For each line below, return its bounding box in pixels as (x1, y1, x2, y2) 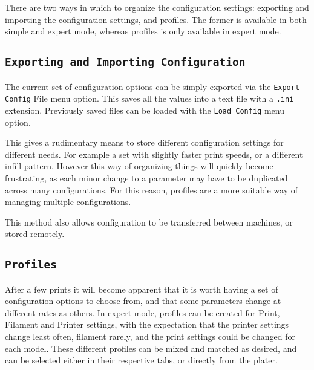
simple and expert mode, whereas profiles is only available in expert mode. (5, 25, 281, 37)
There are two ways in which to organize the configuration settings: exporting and (5, 1, 309, 13)
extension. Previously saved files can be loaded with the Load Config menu (5, 103, 284, 116)
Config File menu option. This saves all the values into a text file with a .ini (5, 92, 294, 105)
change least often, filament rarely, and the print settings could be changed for (5, 330, 295, 343)
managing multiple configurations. (5, 195, 131, 208)
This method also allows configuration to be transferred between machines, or (5, 215, 293, 228)
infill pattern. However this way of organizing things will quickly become (5, 160, 273, 172)
